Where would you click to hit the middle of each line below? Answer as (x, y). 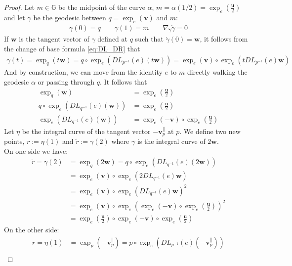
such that (149, 39)
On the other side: (32, 229)
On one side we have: (36, 151)
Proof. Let (19, 7)
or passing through (66, 82)
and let (15, 17)
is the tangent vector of (54, 39)
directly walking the (217, 72)
